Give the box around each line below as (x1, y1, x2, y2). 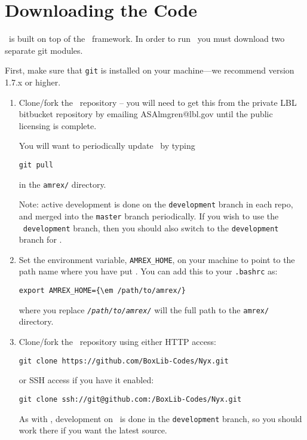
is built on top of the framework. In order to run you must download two (8, 32, 285, 45)
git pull (19, 160, 54, 169)
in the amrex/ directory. (19, 178, 106, 190)
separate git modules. (5, 44, 83, 56)
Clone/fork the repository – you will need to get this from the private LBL (19, 96, 297, 108)
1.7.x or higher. (5, 75, 61, 88)
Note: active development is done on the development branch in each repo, (19, 198, 293, 210)
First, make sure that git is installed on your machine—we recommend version (5, 64, 294, 77)
